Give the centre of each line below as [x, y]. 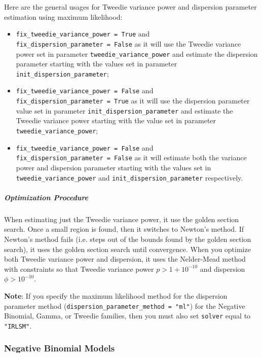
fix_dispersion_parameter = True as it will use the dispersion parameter [133, 101]
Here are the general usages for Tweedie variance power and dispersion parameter [130, 7]
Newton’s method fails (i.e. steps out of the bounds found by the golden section [128, 239]
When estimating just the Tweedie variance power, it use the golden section [122, 219]
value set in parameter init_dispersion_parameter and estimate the [124, 110]
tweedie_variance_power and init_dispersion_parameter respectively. [129, 177]
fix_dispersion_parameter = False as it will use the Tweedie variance [128, 43]
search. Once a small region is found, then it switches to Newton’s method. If [124, 229]
